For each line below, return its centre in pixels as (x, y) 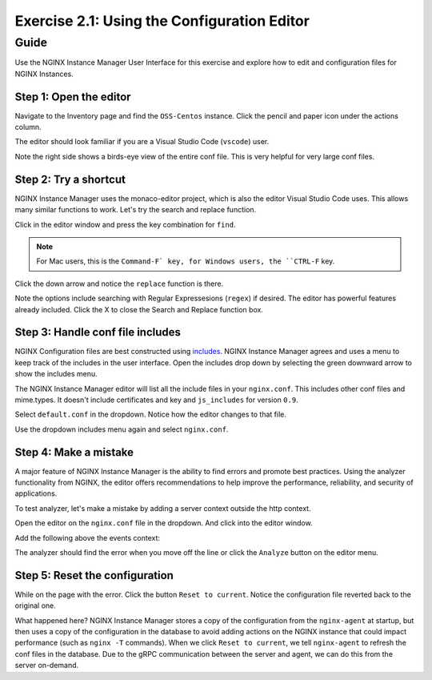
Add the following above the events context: (87, 537)
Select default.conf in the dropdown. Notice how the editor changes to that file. (151, 414)
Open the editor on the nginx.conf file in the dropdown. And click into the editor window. (164, 523)
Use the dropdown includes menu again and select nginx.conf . (122, 429)
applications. (36, 493)
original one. (35, 606)
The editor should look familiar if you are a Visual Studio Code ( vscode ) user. (142, 142)
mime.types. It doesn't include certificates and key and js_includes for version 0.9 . (157, 400)
